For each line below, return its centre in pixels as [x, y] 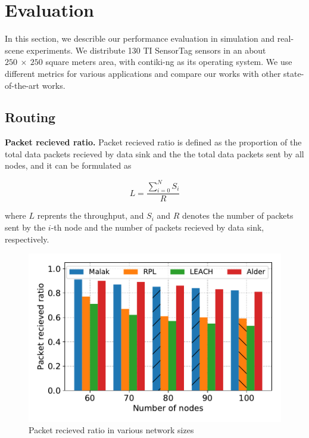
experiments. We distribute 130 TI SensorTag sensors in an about [146, 50]
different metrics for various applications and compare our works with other [143, 73]
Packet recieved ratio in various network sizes [111, 430]
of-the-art [22, 85]
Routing [30, 117]
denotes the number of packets [238, 215]
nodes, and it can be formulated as [68, 165]
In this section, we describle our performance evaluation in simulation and [140, 38]
